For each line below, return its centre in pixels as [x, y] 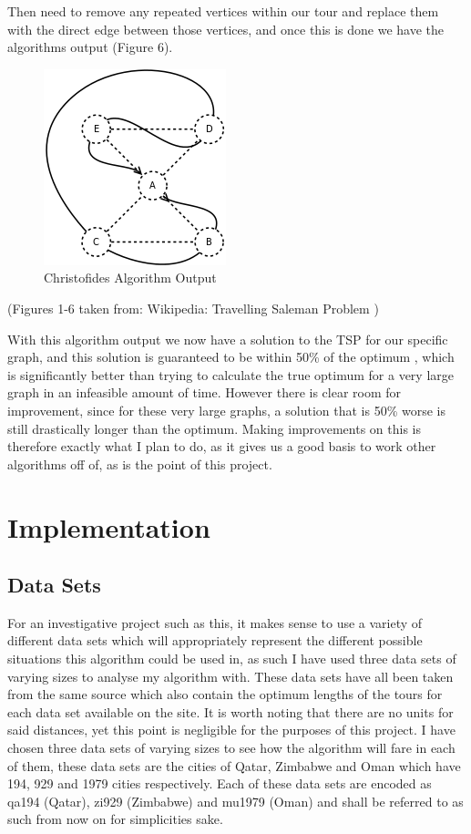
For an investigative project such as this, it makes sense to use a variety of [215, 622]
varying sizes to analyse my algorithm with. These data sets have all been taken [230, 676]
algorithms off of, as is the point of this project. [140, 463]
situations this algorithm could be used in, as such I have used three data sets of [232, 659]
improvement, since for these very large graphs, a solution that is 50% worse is [226, 410]
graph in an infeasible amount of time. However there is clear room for [205, 392]
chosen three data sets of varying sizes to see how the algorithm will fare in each [231, 748]
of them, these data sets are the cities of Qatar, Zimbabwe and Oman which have [234, 765]
